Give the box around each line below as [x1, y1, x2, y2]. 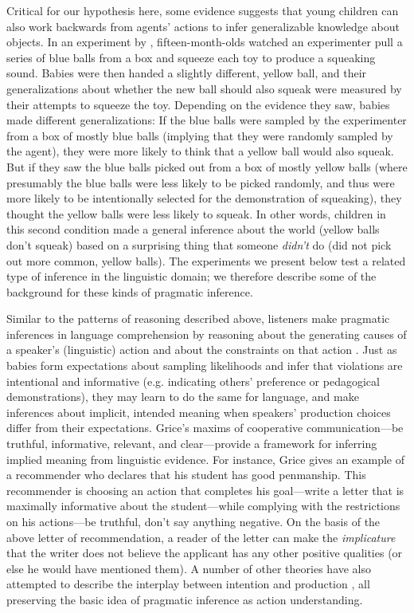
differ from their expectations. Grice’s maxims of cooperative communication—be [6, 419, 404, 436]
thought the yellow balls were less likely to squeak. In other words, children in [6, 205, 386, 222]
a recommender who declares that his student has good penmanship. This [6, 466, 366, 483]
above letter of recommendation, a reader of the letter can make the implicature [6, 529, 396, 545]
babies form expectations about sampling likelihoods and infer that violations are [6, 357, 403, 374]
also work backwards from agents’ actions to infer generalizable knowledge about [6, 18, 400, 34]
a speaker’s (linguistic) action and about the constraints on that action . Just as [6, 341, 397, 358]
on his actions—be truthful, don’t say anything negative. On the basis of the [6, 513, 381, 529]
